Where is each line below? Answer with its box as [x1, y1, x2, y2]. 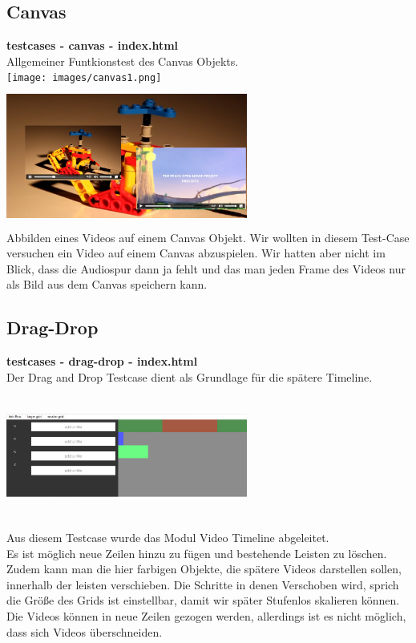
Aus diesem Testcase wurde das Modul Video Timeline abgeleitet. [6, 529, 329, 545]
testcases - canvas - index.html [6, 37, 179, 54]
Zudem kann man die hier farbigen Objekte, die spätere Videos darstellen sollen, [6, 560, 402, 577]
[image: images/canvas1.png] [6, 72, 162, 84]
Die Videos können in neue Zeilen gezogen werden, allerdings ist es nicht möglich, [6, 607, 406, 624]
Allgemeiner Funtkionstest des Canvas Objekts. [6, 52, 239, 69]
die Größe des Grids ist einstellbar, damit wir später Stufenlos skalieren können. [6, 592, 400, 609]
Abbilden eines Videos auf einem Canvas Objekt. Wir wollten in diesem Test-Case [6, 228, 410, 245]
